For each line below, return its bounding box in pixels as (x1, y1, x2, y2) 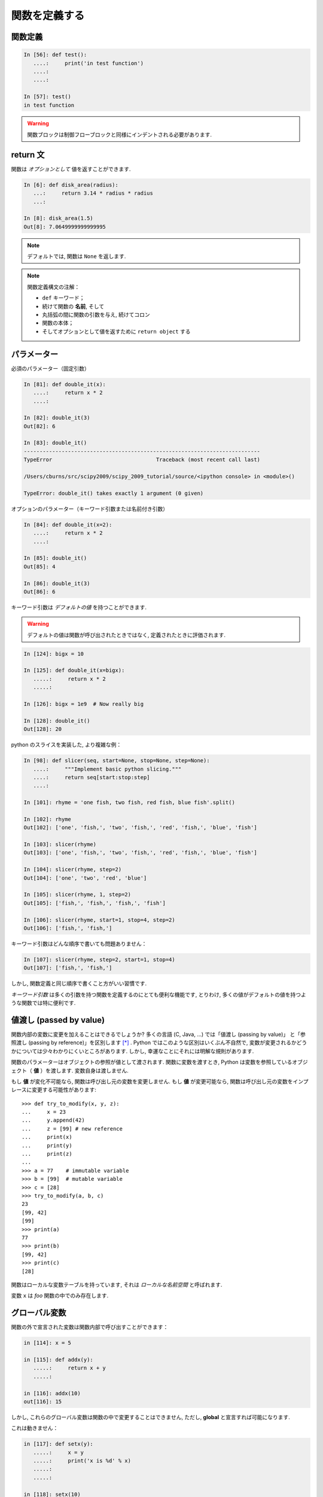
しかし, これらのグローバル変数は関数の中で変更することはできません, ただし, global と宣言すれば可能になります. (11, 1413, 290, 1420)
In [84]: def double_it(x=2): (23, 521, 112, 528)
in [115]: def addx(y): (23, 1356, 94, 1363)
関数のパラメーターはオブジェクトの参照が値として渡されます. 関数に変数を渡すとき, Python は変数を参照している (11, 1059, 292, 1066)
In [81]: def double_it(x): (23, 381, 106, 387)
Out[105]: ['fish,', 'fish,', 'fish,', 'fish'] (23, 899, 166, 907)
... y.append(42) (22, 1117, 85, 1124)
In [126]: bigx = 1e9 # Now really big (23, 701, 144, 707)
